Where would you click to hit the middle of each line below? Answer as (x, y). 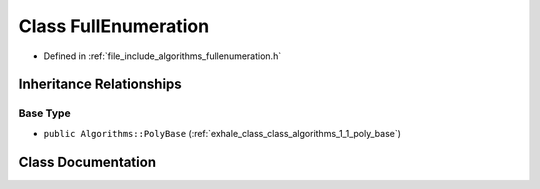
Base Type (44, 113)
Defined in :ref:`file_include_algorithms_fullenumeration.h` (162, 56)
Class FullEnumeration (114, 26)
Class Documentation (87, 161)
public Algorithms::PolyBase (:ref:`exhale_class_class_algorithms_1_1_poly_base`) (222, 133)
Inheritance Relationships (100, 84)
